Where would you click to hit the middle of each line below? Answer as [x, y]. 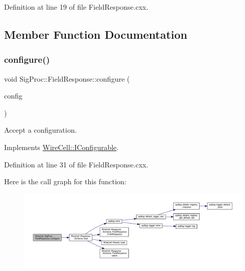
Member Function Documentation [96, 34]
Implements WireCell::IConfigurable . [62, 147]
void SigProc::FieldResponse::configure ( [67, 78]
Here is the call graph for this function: [65, 181]
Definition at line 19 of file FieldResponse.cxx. [76, 7]
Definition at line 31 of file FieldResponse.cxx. [76, 164]
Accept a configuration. [41, 130]
